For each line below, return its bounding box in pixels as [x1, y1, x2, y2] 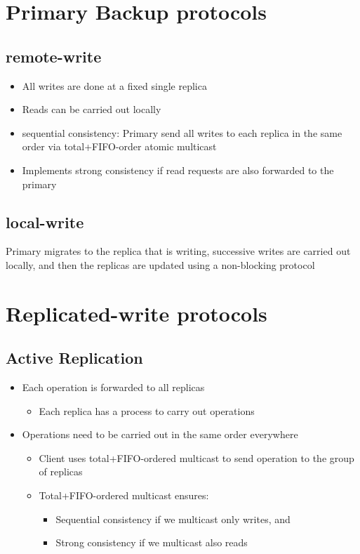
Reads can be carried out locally [22, 102, 161, 117]
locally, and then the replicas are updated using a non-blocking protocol [6, 257, 315, 272]
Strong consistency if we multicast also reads [55, 535, 248, 550]
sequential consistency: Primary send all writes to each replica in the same [22, 125, 342, 140]
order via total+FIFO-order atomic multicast [22, 139, 217, 154]
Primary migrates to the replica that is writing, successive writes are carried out [6, 244, 351, 258]
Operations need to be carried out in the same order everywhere [22, 427, 298, 442]
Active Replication [6, 347, 143, 369]
